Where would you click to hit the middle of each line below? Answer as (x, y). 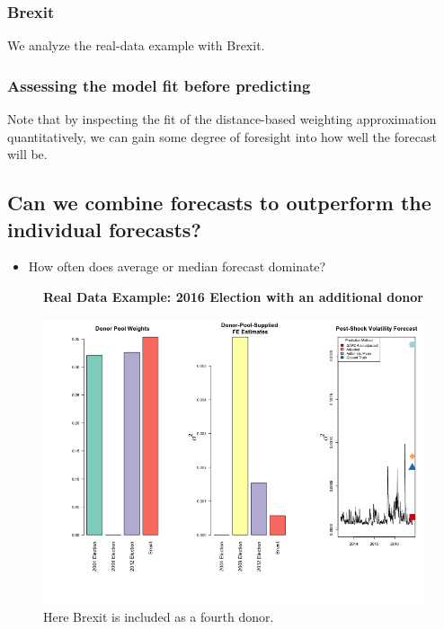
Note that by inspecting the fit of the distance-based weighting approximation (222, 119)
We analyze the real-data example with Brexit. (136, 45)
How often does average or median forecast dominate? (177, 266)
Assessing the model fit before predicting (159, 85)
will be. (27, 154)
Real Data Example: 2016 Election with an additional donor (233, 297)
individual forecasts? (104, 229)
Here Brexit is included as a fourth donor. (159, 617)
